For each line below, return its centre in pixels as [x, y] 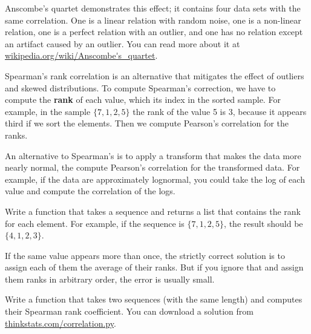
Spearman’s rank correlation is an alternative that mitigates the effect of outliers [155, 75]
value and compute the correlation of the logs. [90, 191]
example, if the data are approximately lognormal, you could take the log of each [155, 179]
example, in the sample [48, 111]
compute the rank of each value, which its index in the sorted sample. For [143, 100]
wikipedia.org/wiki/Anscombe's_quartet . [81, 55]
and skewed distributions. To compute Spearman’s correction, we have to [140, 87]
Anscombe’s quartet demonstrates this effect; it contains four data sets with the [153, 8]
